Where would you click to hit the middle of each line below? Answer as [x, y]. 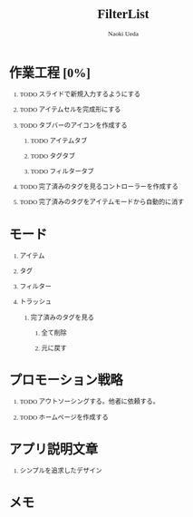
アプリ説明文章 [53, 449]
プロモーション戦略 [66, 380]
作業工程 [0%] [50, 73]
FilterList [123, 14]
